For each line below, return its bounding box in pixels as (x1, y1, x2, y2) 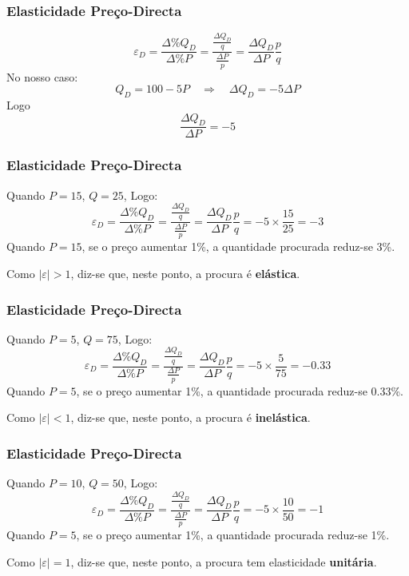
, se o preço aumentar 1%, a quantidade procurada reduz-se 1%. (76, 526, 390, 543)
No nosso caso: (6, 68, 78, 85)
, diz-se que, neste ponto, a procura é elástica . (70, 265, 300, 282)
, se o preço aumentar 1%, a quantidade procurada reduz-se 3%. (81, 238, 395, 255)
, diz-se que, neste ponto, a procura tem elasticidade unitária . (70, 553, 377, 570)
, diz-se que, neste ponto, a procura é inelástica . (70, 409, 311, 426)
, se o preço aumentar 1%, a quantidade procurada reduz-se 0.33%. (76, 382, 404, 399)
